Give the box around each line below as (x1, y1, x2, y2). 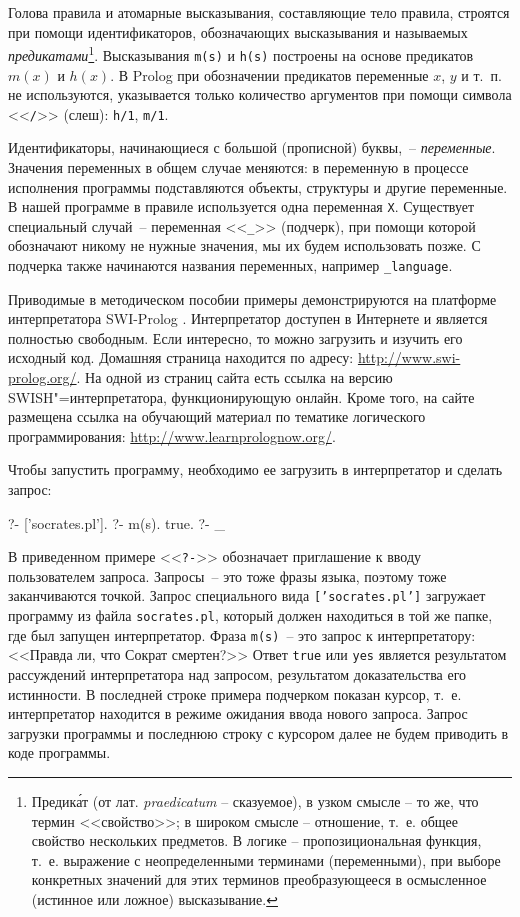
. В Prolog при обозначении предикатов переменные (110, 64, 429, 85)
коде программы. (8, 742, 111, 763)
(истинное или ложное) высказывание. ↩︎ (31, 889, 278, 910)
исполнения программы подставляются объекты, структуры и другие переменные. (8, 176, 508, 197)
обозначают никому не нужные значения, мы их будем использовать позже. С (8, 235, 481, 256)
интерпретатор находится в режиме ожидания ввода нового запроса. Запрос (8, 703, 468, 724)
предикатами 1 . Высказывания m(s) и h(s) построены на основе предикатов (8, 42, 474, 65)
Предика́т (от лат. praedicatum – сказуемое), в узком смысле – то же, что (31, 791, 479, 812)
